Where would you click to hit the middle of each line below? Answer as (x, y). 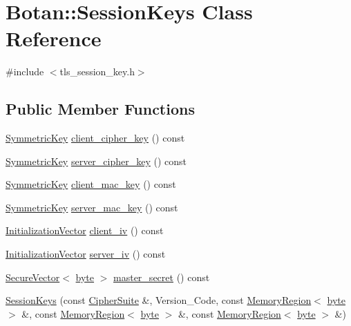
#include (25, 71)
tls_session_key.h (97, 71)
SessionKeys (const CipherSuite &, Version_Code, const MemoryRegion (159, 300)
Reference (54, 38)
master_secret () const (162, 277)
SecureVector (33, 277)
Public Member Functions (100, 109)
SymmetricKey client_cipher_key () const (95, 138)
